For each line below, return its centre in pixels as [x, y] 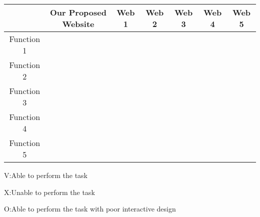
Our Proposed [78, 12]
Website [78, 24]
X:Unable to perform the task [49, 192]
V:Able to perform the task [46, 175]
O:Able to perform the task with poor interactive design [90, 209]
